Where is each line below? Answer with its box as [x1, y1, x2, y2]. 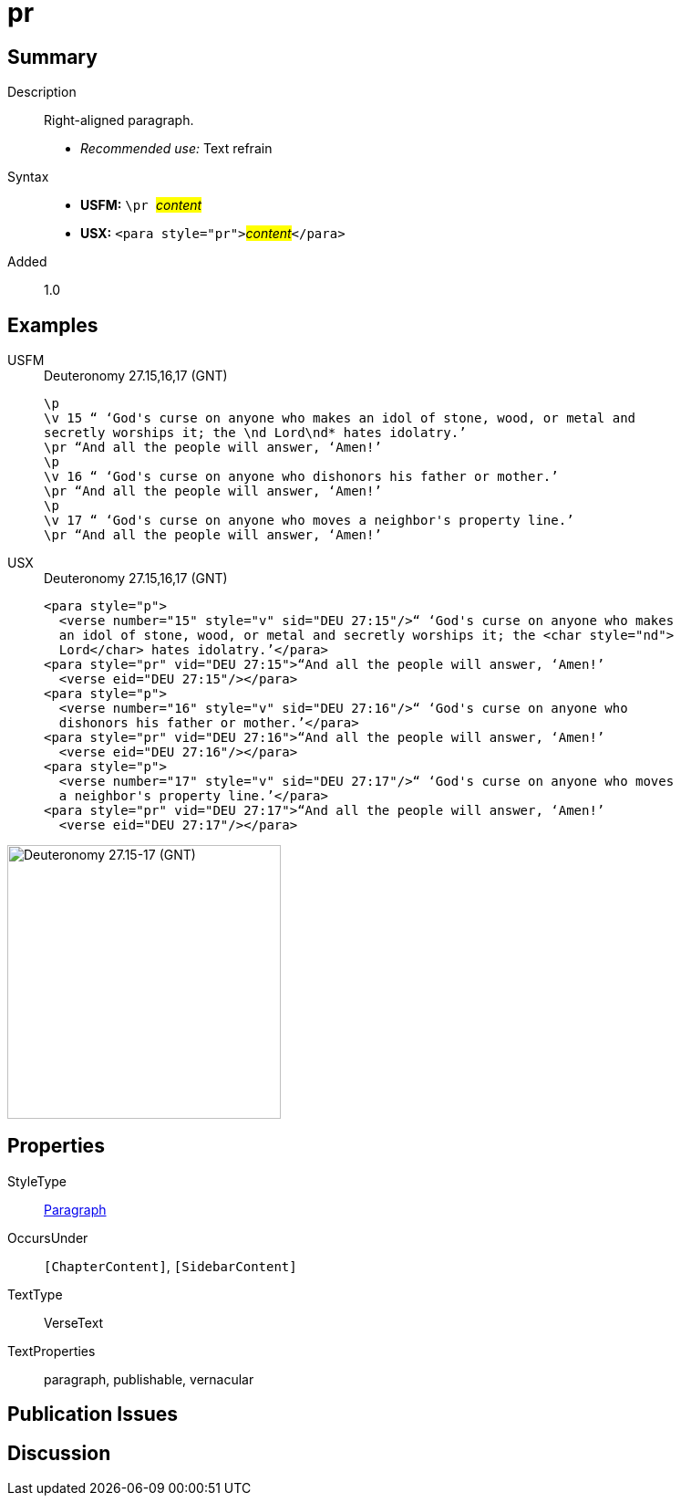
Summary [7, 45, 98, 68]
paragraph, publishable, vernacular [44, 1371, 254, 1387]
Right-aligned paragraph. [44, 112, 194, 129]
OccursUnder [7, 1229, 88, 1246]
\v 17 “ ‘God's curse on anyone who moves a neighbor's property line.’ [44, 513, 574, 528]
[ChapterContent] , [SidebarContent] [44, 1258, 297, 1274]
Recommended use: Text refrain [80, 141, 273, 157]
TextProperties [7, 1342, 96, 1359]
